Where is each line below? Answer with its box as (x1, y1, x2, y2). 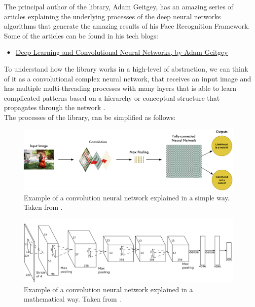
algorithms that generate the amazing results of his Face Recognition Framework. (4, 21, 250, 31)
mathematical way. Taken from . (24, 294, 121, 304)
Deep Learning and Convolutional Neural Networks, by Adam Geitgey (15, 47, 228, 57)
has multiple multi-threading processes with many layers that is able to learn (4, 83, 237, 93)
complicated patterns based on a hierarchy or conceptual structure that (4, 92, 220, 103)
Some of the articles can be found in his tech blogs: (4, 30, 158, 40)
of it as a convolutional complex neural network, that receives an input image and (4, 73, 252, 83)
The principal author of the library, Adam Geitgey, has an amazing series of (4, 1, 233, 11)
